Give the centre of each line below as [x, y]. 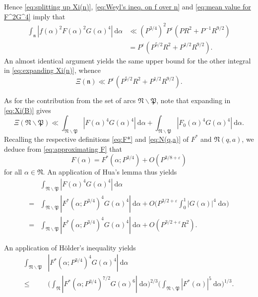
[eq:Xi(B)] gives [28, 110]
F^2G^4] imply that [35, 16]
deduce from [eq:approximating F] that [63, 148]
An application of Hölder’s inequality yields [70, 247]
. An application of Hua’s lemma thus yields [110, 172]
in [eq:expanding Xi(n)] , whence [52, 70]
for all [13, 172]
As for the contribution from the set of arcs [70, 100]
